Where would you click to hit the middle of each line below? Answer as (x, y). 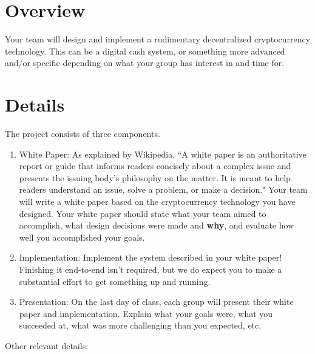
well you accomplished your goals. (82, 237)
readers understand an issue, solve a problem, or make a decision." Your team (163, 189)
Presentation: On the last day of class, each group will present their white (156, 302)
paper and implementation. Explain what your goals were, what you (146, 313)
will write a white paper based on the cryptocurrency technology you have (157, 201)
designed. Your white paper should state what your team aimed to (143, 213)
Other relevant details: (47, 345)
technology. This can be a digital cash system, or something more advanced (145, 51)
